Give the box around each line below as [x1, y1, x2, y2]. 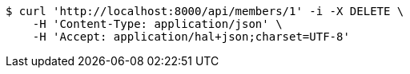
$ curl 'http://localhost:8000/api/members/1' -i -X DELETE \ [6, 5, 404, 18]
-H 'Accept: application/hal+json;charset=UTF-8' [32, 30, 350, 43]
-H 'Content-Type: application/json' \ [32, 18, 283, 30]
